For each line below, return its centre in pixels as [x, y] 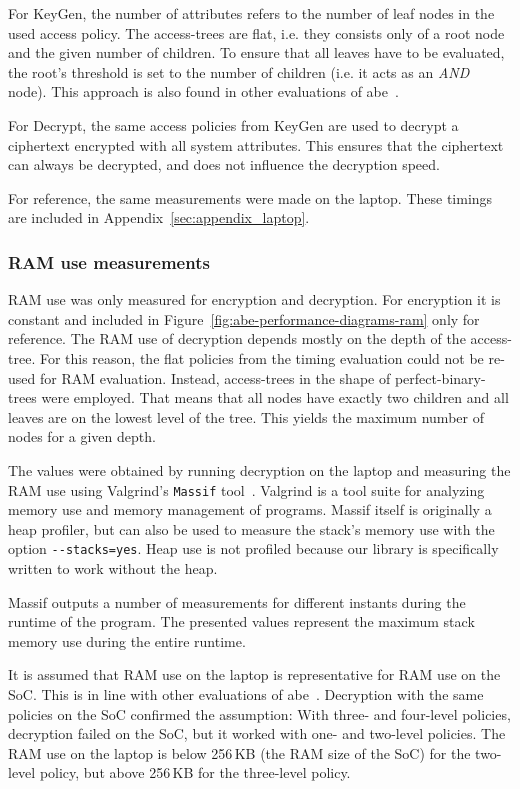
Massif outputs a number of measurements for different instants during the [237, 601]
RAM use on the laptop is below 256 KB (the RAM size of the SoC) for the [239, 752]
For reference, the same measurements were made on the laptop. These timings [250, 197]
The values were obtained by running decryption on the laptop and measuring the [259, 469]
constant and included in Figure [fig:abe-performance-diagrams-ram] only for [244, 318]
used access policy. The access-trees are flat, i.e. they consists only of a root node [256, 32]
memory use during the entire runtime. [127, 640]
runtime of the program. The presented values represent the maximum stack [241, 621]
